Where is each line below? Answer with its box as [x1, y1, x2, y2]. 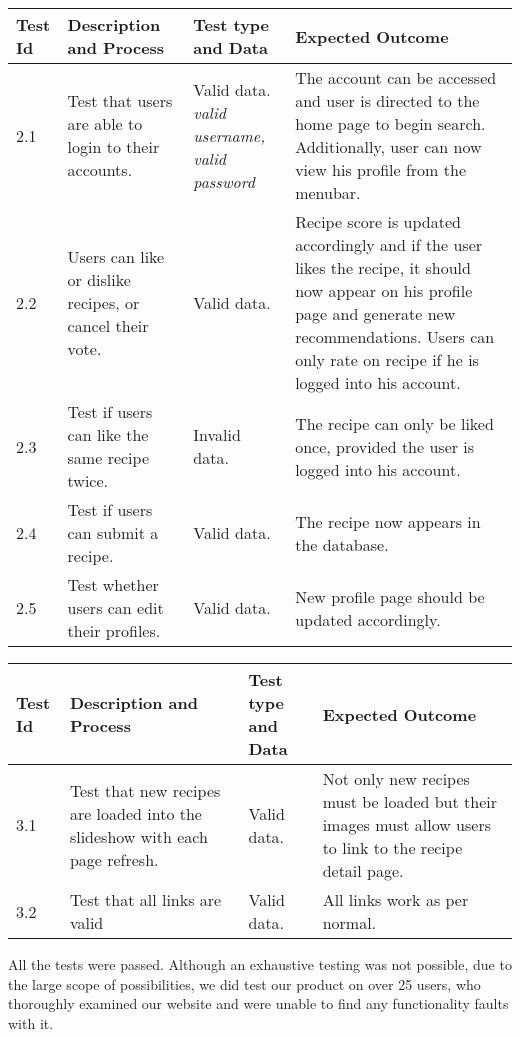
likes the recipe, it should [295, 256, 471, 279]
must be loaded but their [322, 790, 498, 813]
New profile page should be [295, 584, 485, 608]
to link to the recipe [322, 836, 463, 859]
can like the [67, 423, 149, 446]
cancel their [67, 313, 149, 337]
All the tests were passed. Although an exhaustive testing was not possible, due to [8, 954, 512, 974]
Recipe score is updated [295, 210, 461, 233]
